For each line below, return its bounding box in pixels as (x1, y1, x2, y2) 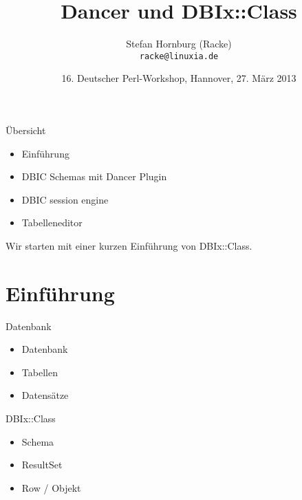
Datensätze (21, 388, 69, 402)
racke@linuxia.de (139, 51, 219, 61)
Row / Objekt (21, 480, 81, 494)
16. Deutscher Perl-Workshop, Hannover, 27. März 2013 (61, 71, 296, 85)
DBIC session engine (21, 192, 109, 206)
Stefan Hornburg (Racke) (126, 36, 232, 51)
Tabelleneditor (21, 215, 83, 230)
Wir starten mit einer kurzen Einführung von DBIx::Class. (6, 238, 252, 252)
